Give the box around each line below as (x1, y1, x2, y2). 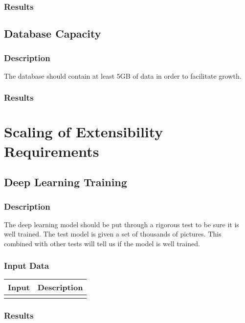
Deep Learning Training (4, 174, 127, 190)
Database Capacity (4, 26, 101, 41)
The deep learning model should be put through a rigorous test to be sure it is (4, 219, 239, 229)
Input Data (4, 259, 49, 271)
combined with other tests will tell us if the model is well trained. (4, 238, 200, 249)
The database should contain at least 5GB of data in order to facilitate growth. (4, 70, 242, 81)
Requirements (4, 141, 99, 161)
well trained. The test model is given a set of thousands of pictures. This (4, 229, 222, 239)
